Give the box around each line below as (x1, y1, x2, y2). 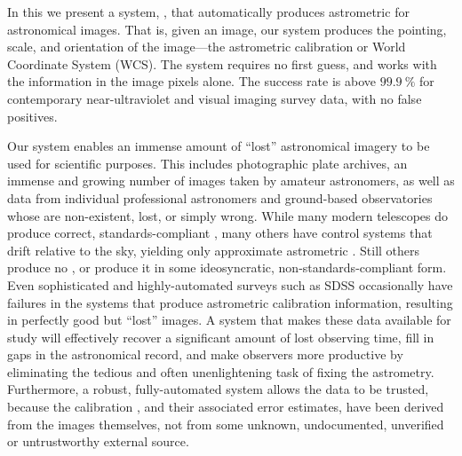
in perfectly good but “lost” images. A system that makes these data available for (7, 311, 451, 329)
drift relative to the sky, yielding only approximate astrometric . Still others (7, 240, 420, 259)
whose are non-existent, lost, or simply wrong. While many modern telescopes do (7, 206, 449, 224)
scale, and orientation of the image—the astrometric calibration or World (7, 37, 406, 56)
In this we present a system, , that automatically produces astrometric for (7, 3, 410, 20)
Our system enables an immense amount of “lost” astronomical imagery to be (7, 137, 430, 155)
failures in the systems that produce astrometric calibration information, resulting (7, 293, 453, 311)
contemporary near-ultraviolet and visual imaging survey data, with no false (7, 89, 422, 107)
